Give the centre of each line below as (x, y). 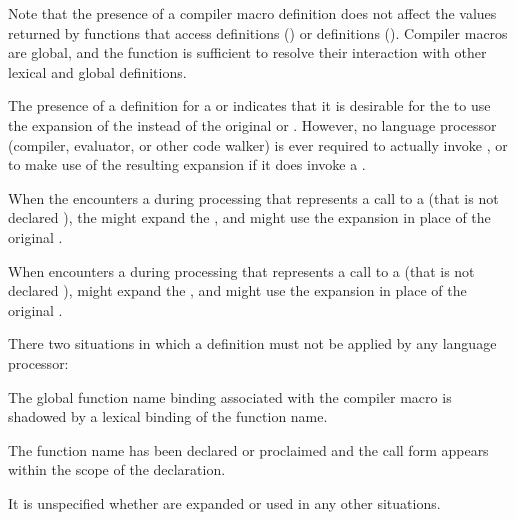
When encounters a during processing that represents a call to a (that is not (241, 270)
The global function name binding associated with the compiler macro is (230, 396)
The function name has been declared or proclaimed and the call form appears (248, 449)
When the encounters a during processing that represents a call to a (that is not (253, 197)
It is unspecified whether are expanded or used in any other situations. (224, 502)
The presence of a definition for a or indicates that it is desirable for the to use (249, 105)
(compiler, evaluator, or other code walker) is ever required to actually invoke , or (258, 144)
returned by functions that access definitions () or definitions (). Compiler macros (258, 32)
